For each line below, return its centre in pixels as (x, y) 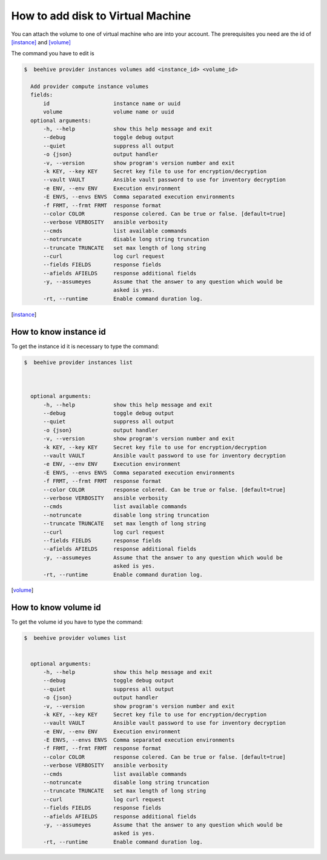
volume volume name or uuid (109, 112)
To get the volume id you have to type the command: (77, 622)
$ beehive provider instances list (78, 362)
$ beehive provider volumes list (75, 638)
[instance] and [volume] (41, 42)
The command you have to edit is (53, 53)
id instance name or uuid (112, 103)
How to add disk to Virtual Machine (101, 16)
